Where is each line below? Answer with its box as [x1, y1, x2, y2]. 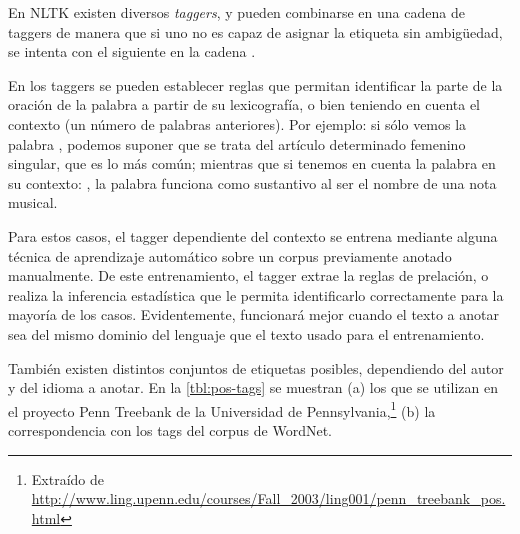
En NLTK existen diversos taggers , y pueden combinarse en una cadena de [8, 2, 465, 22]
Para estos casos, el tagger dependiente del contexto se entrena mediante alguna [8, 225, 498, 246]
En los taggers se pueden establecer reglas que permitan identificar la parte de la [8, 74, 503, 95]
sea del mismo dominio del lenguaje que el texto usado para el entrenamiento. [8, 323, 485, 344]
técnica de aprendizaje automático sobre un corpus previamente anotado [8, 245, 452, 266]
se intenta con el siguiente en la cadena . [8, 41, 256, 62]
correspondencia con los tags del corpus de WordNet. [8, 419, 333, 440]
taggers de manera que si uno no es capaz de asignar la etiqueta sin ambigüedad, [8, 21, 503, 42]
